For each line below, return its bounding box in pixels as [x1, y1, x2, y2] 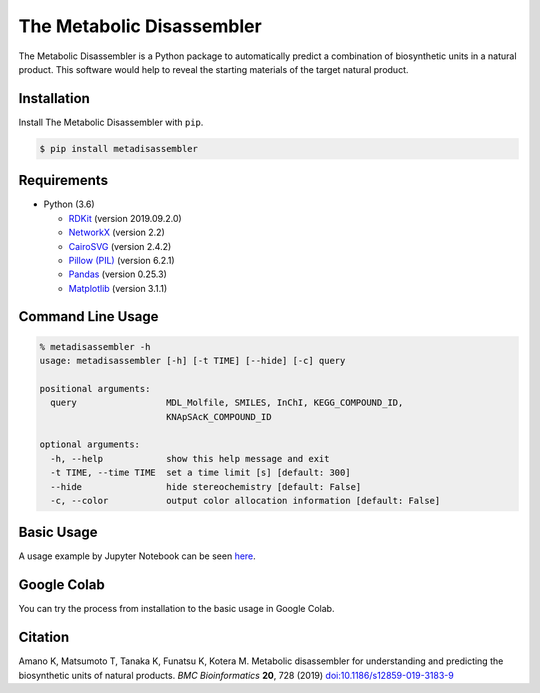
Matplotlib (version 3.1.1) [68, 282, 168, 294]
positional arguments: [39, 383, 151, 394]
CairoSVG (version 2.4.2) [68, 240, 172, 252]
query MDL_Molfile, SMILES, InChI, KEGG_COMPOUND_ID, [50, 397, 404, 409]
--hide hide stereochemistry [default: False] [50, 481, 362, 492]
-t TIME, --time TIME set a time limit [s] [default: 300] [50, 467, 351, 479]
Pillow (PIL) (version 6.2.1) [68, 254, 175, 266]
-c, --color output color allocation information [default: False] [50, 495, 441, 506]
